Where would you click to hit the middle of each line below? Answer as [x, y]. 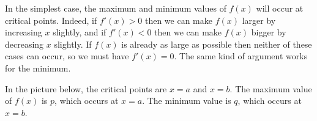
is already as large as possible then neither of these [217, 44]
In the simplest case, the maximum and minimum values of [116, 8]
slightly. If [73, 44]
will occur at [280, 8]
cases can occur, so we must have [67, 56]
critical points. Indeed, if [51, 20]
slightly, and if [80, 32]
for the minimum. [38, 68]
